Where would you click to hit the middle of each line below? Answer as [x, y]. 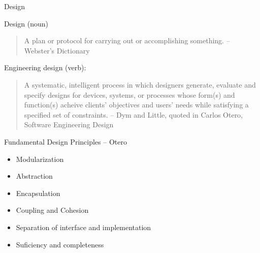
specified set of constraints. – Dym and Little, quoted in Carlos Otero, [134, 114]
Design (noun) [26, 23]
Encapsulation [38, 193]
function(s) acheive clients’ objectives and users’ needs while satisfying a [136, 105]
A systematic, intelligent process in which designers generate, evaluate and [140, 84]
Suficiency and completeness [60, 244]
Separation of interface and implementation [84, 227]
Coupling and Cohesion [52, 210]
